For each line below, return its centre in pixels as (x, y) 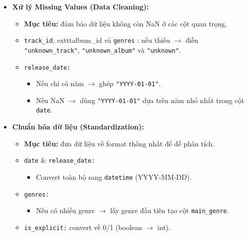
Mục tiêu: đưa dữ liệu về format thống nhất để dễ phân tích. (119, 143)
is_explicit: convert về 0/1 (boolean (83, 227)
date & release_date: (60, 160)
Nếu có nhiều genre (65, 210)
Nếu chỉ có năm (60, 83)
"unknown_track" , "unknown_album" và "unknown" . (103, 50)
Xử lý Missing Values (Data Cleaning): (80, 6)
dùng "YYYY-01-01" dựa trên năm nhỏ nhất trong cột (162, 100)
